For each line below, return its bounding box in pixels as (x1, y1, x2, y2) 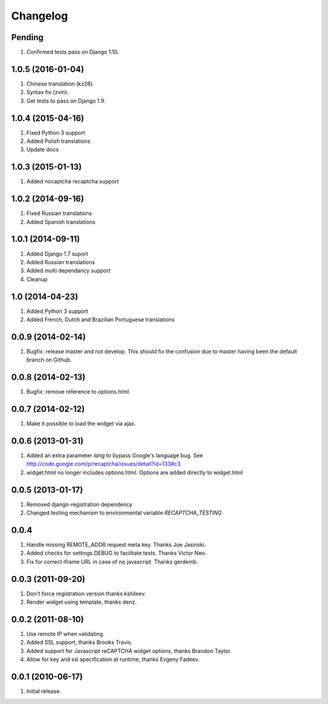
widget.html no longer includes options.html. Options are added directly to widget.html (26, 468, 243, 476)
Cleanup (26, 275, 48, 282)
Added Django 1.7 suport (26, 250, 89, 258)
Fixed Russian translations (26, 210, 92, 217)
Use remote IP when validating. (26, 631, 104, 637)
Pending (11, 32, 44, 43)
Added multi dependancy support (26, 267, 111, 275)
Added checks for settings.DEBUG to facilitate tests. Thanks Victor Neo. (26, 550, 207, 557)
